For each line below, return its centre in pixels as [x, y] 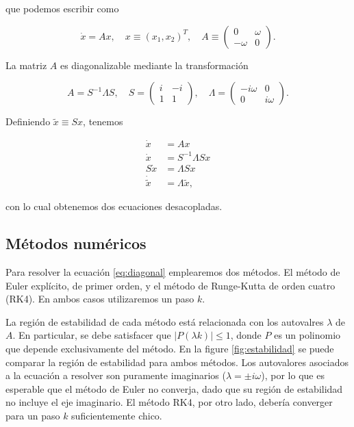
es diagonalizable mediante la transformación [154, 65]
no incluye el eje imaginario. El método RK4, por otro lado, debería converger [169, 402]
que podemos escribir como [62, 8]
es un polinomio [307, 335]
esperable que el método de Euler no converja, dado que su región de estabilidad [174, 388]
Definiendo [28, 121]
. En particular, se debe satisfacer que [92, 335]
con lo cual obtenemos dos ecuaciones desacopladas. [114, 206]
